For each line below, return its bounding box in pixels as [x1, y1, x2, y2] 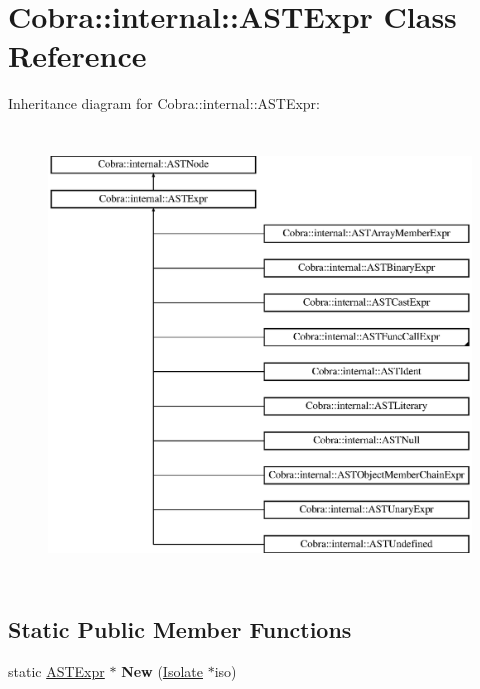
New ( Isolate [121, 661, 203, 682]
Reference [8, 35, 147, 76]
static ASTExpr [8, 661, 105, 682]
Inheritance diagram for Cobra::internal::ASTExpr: [8, 93, 321, 114]
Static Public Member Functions [8, 614, 352, 645]
